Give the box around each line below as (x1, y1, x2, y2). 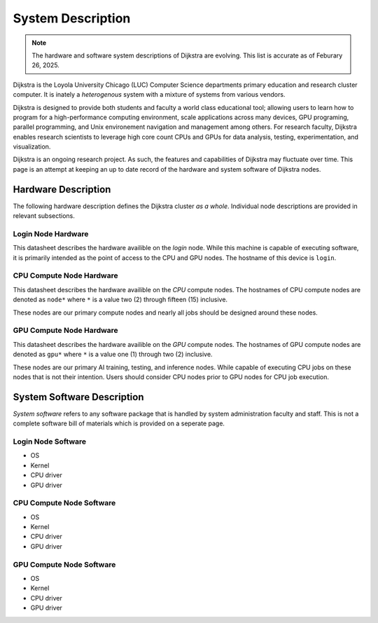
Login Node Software (13, 437, 87, 446)
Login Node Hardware (13, 228, 89, 238)
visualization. (13, 142, 51, 151)
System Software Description (13, 391, 144, 403)
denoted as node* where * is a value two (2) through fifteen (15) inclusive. (13, 295, 227, 304)
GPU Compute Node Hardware (13, 326, 118, 336)
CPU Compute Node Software (13, 498, 116, 508)
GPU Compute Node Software (13, 559, 116, 569)
